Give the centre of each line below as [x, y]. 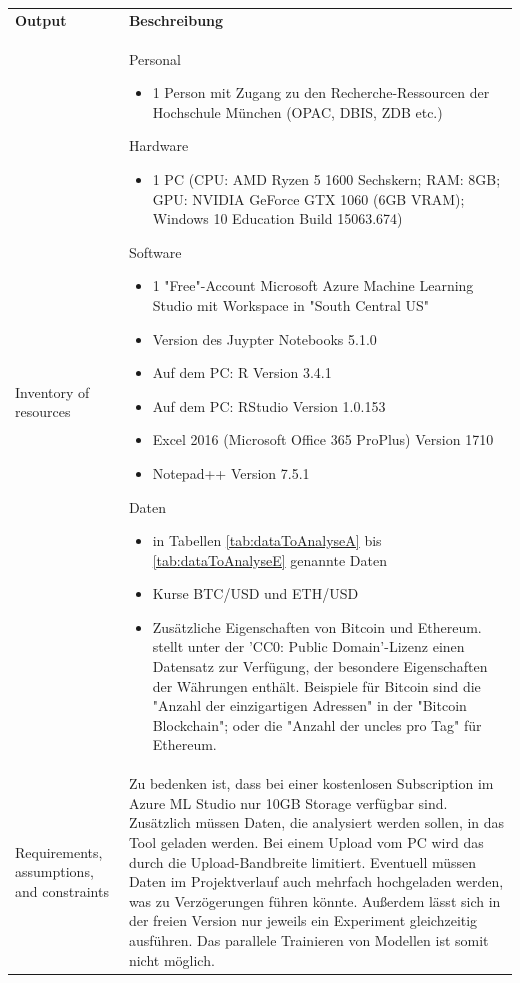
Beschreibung [176, 19]
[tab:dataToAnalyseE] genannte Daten [269, 559]
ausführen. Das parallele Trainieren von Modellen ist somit [308, 940]
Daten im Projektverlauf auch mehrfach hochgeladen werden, [316, 881]
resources [43, 411]
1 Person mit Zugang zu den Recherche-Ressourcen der [321, 92]
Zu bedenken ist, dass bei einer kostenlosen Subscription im [311, 783]
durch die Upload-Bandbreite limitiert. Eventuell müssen [302, 861]
